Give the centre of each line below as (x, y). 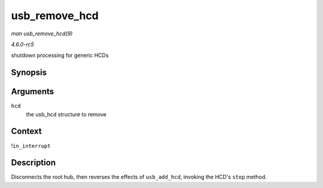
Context (26, 131)
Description (33, 163)
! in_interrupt (31, 145)
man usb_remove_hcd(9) (42, 34)
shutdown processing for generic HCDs (60, 55)
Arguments (33, 92)
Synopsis (29, 73)
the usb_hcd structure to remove (66, 114)
